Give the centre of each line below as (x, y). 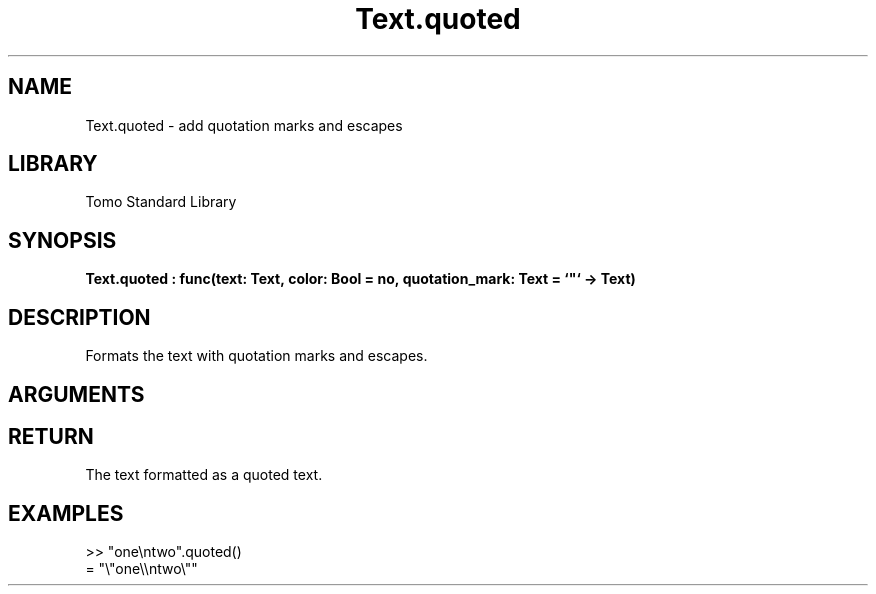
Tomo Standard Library (161, 202)
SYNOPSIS (62, 240)
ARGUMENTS (76, 394)
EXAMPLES (66, 513)
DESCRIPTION (79, 317)
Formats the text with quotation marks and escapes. (256, 356)
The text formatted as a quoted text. (204, 475)
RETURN (51, 436)
